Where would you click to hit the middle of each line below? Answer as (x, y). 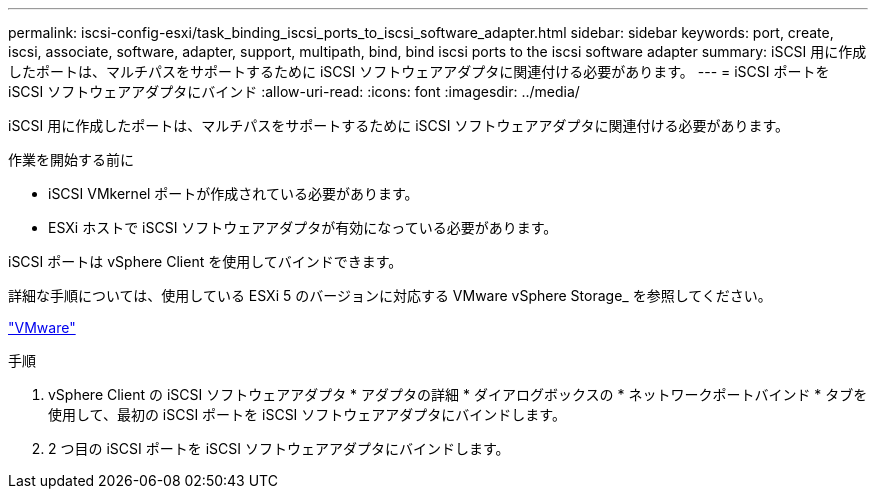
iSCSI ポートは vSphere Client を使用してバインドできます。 (205, 261)
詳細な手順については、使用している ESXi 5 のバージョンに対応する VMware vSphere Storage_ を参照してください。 (390, 295)
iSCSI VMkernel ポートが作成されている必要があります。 (233, 193)
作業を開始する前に (71, 159)
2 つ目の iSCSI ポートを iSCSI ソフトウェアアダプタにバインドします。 (279, 448)
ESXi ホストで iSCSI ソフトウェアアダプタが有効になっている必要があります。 (303, 227)
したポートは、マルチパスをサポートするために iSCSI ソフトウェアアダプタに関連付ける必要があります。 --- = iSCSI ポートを (419, 71)
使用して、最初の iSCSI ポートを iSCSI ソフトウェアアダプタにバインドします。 (307, 414)
